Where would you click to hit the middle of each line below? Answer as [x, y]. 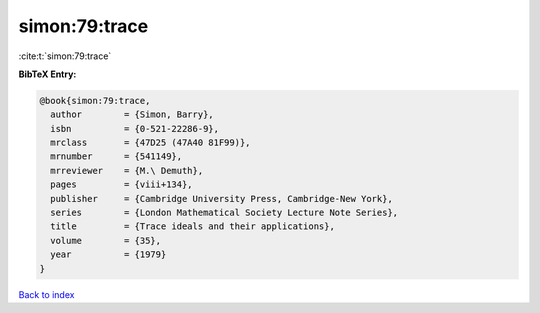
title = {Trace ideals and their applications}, [192, 226]
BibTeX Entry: [47, 74]
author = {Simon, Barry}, [132, 114]
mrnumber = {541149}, [116, 156]
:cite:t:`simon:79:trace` [65, 56]
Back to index [46, 294]
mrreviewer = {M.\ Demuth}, [127, 170]
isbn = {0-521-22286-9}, [135, 128]
